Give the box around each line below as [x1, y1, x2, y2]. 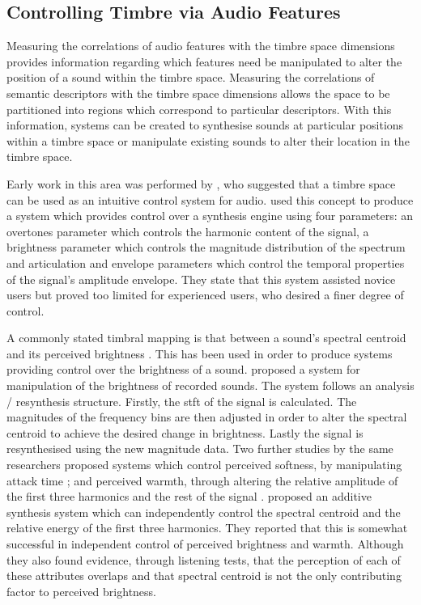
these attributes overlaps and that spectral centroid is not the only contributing [6, 567, 402, 584]
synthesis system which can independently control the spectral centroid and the [6, 503, 401, 520]
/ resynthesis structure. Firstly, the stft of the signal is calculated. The [6, 392, 357, 409]
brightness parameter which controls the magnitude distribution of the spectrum [6, 239, 406, 256]
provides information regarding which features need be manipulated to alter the [6, 53, 402, 70]
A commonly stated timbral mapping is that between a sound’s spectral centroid [6, 329, 406, 346]
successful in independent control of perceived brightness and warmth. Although [6, 535, 404, 552]
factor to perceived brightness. [6, 582, 156, 599]
